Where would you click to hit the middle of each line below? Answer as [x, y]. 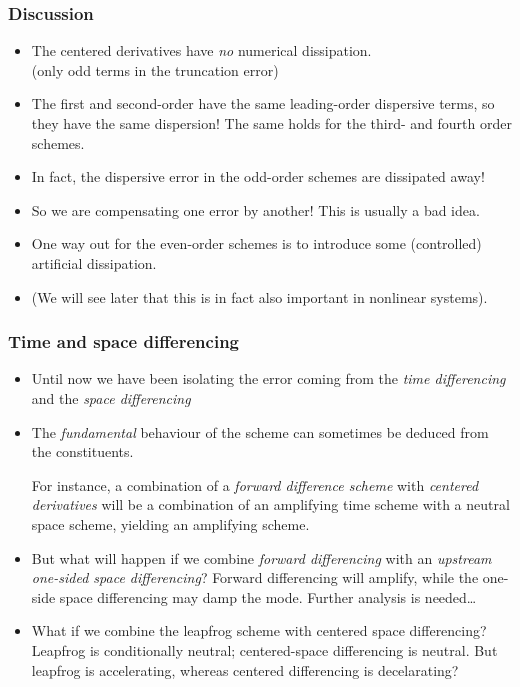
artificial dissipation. [94, 262]
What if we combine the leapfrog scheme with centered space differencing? [259, 630]
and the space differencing [111, 397]
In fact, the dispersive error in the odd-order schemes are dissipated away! [258, 176]
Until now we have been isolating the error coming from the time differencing [268, 378]
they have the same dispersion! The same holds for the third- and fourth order [271, 123]
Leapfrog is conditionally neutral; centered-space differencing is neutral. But [264, 649]
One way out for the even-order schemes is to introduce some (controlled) [256, 243]
